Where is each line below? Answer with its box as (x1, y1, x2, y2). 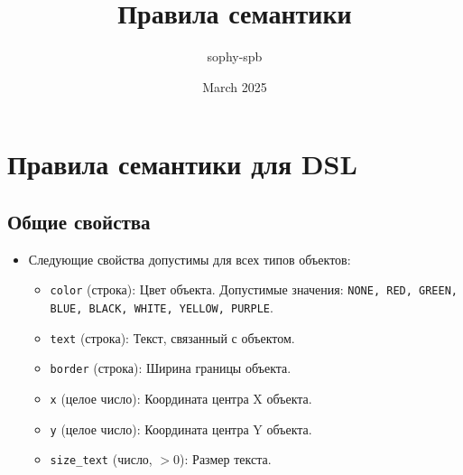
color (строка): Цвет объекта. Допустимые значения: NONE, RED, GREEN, (50, 280, 458, 299)
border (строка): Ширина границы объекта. (50, 359, 292, 377)
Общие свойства (7, 207, 151, 235)
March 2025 (202, 77, 267, 96)
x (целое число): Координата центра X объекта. (50, 388, 312, 407)
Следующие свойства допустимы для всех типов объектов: (28, 249, 351, 268)
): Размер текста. (180, 450, 272, 469)
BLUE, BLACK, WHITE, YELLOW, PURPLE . (50, 297, 273, 316)
